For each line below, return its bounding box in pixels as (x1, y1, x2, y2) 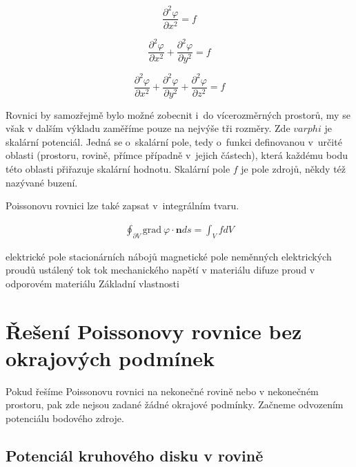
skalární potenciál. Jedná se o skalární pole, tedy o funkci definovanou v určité (6, 134, 342, 149)
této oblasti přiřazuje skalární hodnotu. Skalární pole (6, 162, 230, 176)
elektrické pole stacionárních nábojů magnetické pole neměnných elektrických (6, 249, 332, 263)
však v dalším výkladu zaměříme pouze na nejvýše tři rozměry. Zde (6, 121, 290, 135)
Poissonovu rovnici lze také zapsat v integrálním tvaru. (6, 198, 239, 213)
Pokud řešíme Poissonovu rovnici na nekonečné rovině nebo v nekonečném (6, 383, 319, 398)
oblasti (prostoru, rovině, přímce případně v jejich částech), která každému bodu (6, 148, 348, 162)
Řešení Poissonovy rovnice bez (6, 316, 302, 345)
